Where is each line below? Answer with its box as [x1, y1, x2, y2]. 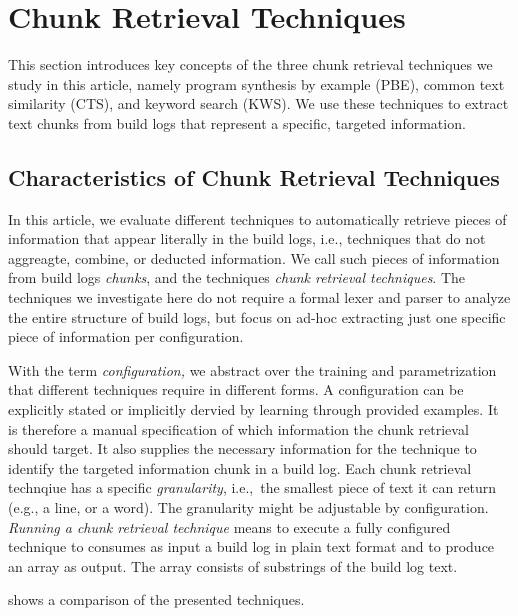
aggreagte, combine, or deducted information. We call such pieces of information [8, 247, 500, 268]
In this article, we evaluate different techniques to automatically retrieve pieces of [8, 208, 507, 229]
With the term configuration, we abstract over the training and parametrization [8, 359, 497, 380]
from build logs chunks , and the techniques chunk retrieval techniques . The [8, 267, 466, 288]
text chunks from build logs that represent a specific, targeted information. [8, 112, 466, 133]
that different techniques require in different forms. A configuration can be [8, 379, 464, 400]
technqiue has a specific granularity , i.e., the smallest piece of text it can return [8, 477, 497, 498]
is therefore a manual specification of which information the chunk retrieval [8, 418, 469, 439]
